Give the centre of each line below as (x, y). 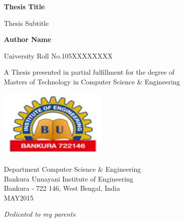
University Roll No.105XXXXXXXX (58, 55)
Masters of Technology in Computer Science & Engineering (92, 81)
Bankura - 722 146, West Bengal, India (62, 188)
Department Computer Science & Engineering (73, 169)
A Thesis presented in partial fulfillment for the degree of (89, 72)
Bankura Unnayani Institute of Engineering (69, 178)
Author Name (28, 39)
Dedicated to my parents (40, 214)
